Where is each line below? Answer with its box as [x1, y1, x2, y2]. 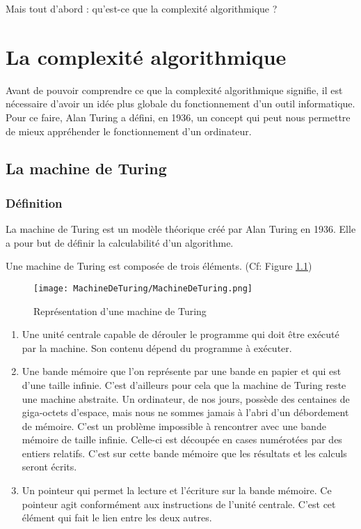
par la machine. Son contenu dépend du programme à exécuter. [22, 340, 292, 355]
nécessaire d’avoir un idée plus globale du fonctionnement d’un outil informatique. [6, 96, 355, 111]
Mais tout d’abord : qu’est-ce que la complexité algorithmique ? [6, 1, 278, 15]
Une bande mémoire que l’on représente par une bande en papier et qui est [22, 364, 342, 378]
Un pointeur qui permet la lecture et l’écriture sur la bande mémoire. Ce [22, 483, 332, 498]
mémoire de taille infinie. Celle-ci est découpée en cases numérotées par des [22, 432, 342, 447]
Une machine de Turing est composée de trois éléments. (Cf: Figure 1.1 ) [6, 259, 312, 273]
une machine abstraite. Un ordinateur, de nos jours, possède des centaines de [22, 391, 350, 406]
